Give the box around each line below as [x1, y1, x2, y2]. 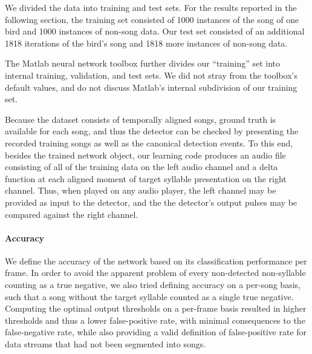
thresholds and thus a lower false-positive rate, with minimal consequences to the [5, 313, 305, 326]
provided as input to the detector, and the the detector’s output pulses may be [5, 195, 297, 208]
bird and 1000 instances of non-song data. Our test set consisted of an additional [5, 25, 305, 38]
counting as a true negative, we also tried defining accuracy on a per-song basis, [5, 278, 301, 291]
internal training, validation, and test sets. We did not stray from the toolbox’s [5, 68, 297, 81]
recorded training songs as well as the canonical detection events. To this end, [5, 136, 293, 149]
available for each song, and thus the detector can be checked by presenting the [5, 125, 299, 137]
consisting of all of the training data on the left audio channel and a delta [5, 160, 278, 173]
